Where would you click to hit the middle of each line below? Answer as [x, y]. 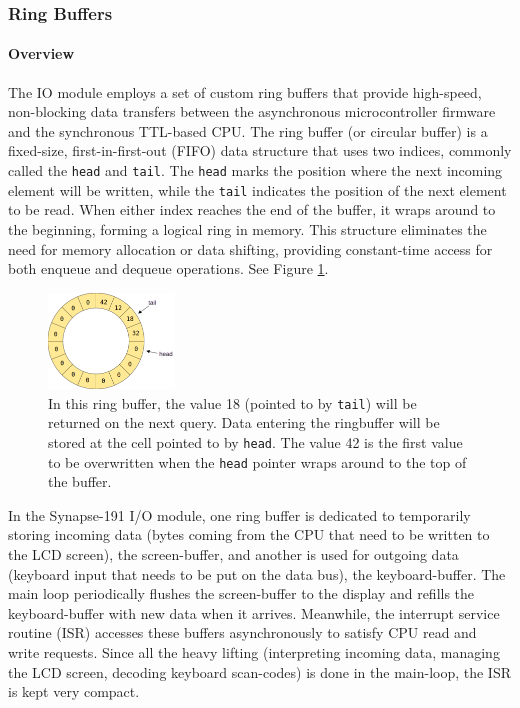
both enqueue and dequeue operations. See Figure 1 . [168, 268]
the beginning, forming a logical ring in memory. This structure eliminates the [247, 228]
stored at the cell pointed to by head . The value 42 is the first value [255, 441]
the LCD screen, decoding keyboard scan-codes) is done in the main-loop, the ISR [260, 671]
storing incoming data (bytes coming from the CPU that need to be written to [249, 534]
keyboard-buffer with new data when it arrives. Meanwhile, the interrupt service [254, 612]
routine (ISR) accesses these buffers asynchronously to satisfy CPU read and [242, 632]
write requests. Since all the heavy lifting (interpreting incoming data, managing [254, 651]
